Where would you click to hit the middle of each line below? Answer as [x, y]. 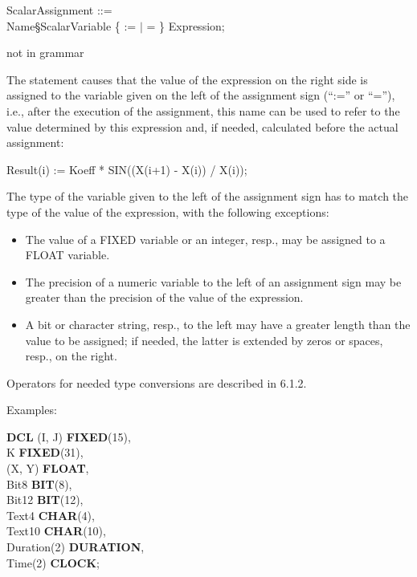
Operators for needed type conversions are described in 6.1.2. [157, 382]
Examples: [32, 410]
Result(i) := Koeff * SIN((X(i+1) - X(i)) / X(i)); [127, 169]
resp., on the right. [71, 356]
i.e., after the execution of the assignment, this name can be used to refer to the [203, 110]
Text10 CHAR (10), [56, 531]
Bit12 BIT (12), [45, 500]
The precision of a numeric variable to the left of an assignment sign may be [213, 281]
